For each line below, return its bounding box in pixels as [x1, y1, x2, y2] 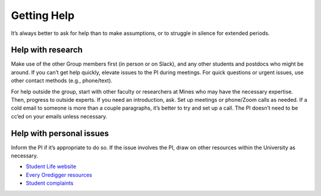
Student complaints [26, 179, 74, 187]
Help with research [11, 45, 83, 55]
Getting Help [11, 9, 75, 22]
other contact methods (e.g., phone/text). [11, 77, 113, 84]
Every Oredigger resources [26, 171, 92, 178]
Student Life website [26, 163, 77, 170]
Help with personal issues [11, 128, 109, 139]
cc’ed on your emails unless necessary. [11, 113, 108, 120]
